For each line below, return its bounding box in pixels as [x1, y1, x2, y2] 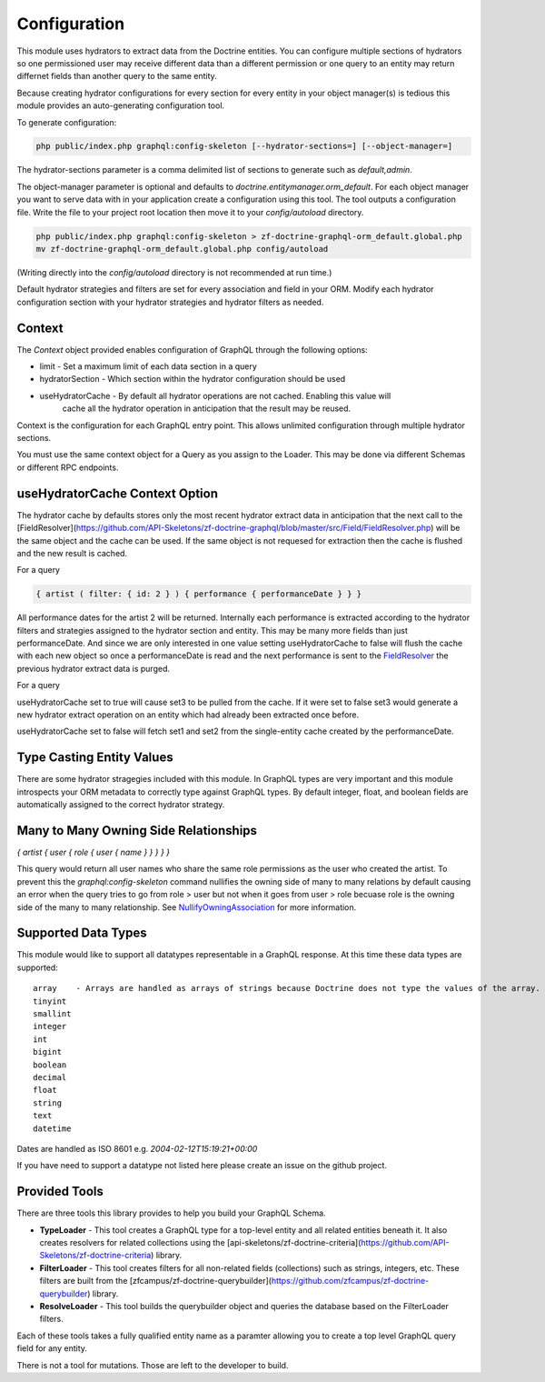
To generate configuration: [16, 116, 117, 127]
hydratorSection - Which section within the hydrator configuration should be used [39, 374, 346, 385]
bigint [33, 1047, 63, 1057]
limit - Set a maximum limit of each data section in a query [39, 361, 258, 372]
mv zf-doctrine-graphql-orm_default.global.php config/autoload [35, 244, 329, 255]
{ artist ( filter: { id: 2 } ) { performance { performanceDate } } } [35, 589, 362, 599]
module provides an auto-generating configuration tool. [16, 100, 225, 111]
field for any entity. [16, 1343, 88, 1354]
